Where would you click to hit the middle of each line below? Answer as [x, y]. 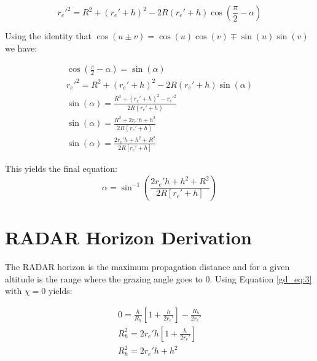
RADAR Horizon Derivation [128, 237]
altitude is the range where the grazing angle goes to [104, 278]
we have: [21, 48]
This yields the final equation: [61, 169]
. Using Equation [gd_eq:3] [261, 278]
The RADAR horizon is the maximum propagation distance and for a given [147, 266]
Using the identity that [48, 36]
